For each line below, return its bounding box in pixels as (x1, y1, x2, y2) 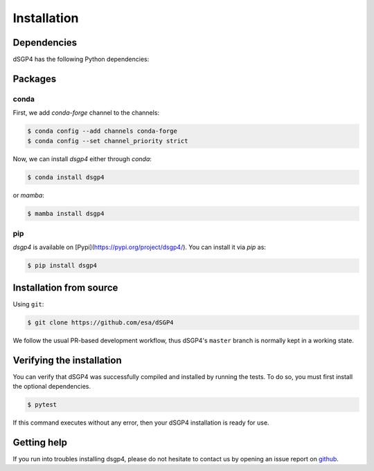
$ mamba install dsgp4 (27, 210, 105, 217)
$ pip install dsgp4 (27, 261, 97, 270)
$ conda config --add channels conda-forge (27, 127, 178, 135)
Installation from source (12, 281, 118, 293)
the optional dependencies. (12, 382, 91, 391)
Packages (12, 73, 57, 84)
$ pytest (27, 401, 57, 408)
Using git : (12, 299, 44, 308)
